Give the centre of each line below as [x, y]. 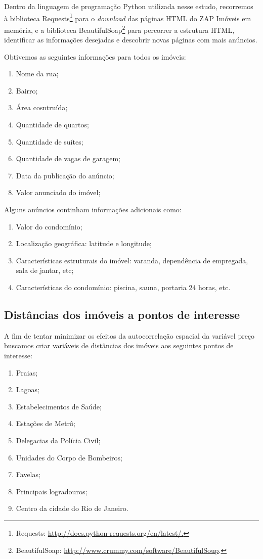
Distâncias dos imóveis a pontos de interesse [122, 314]
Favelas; [28, 474]
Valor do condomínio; [49, 226]
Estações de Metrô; [46, 423]
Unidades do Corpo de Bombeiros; [69, 457]
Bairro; [27, 90]
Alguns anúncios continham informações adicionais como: [93, 209]
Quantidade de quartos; [52, 125]
